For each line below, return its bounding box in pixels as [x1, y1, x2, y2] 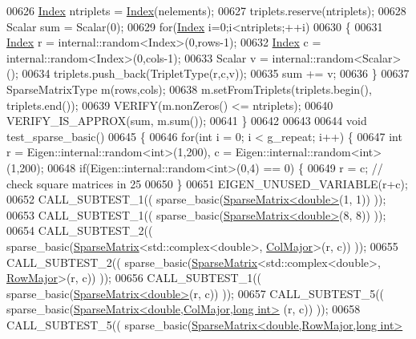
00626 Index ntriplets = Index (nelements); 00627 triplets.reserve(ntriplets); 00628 [6, 2, 406, 18]
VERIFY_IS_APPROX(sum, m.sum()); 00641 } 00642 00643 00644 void [6, 112, 367, 129]
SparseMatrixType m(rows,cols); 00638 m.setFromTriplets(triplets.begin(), [6, 80, 372, 97]
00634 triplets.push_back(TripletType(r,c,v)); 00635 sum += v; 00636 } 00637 [22, 65, 410, 82]
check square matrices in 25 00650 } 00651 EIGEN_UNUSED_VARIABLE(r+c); [6, 175, 408, 192]
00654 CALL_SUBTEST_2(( [6, 222, 153, 239]
